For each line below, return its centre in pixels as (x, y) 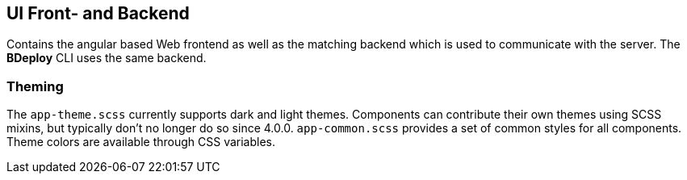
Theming (35, 86)
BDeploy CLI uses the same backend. (107, 58)
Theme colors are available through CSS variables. (141, 142)
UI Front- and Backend (98, 13)
